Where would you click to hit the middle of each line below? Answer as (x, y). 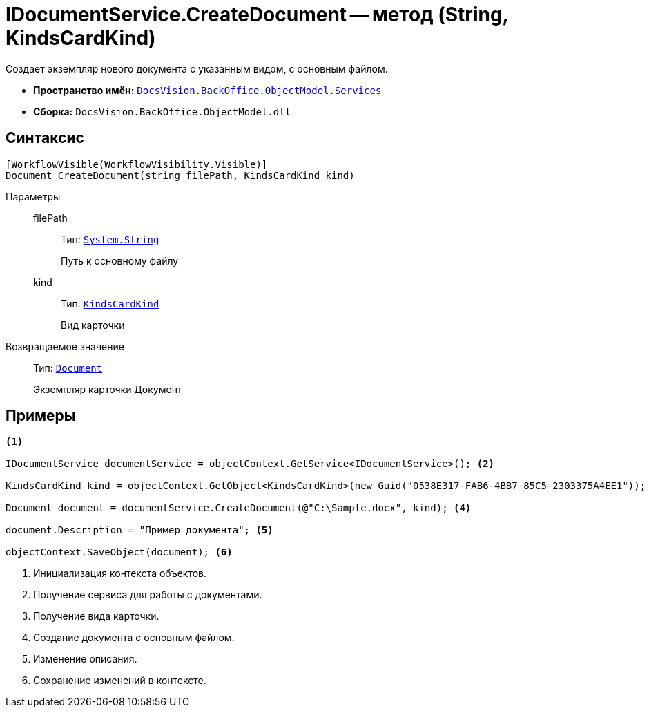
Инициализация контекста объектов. (120, 573)
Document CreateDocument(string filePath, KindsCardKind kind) (180, 175)
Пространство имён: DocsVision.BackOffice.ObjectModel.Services (207, 90)
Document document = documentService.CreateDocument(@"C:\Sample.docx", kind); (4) (239, 508)
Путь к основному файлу (120, 260)
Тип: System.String (110, 239)
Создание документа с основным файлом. (134, 638)
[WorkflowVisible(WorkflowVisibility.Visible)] (137, 164)
